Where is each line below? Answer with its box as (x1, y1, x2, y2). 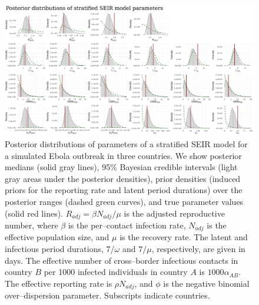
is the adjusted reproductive (124, 207, 225, 219)
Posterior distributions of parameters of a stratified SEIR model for (5, 137, 248, 150)
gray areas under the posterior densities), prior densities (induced (5, 172, 241, 184)
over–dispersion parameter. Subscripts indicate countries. (5, 289, 210, 301)
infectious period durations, (5, 243, 104, 254)
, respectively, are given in (151, 243, 245, 254)
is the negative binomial (163, 277, 250, 289)
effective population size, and (5, 231, 109, 243)
